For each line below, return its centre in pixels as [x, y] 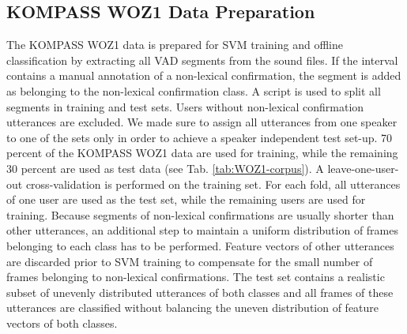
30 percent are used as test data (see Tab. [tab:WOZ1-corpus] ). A [165, 168]
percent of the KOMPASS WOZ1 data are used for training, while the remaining [202, 153]
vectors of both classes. [62, 323]
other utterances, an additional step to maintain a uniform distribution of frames [203, 230]
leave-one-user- [363, 168]
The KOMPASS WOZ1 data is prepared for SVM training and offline [175, 45]
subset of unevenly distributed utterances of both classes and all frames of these [200, 292]
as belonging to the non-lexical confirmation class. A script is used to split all [194, 90]
